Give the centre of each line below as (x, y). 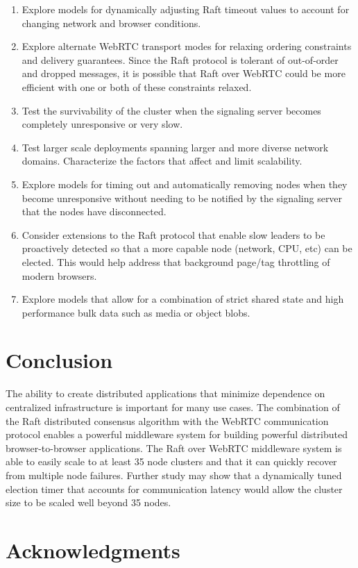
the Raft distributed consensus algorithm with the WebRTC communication (167, 420)
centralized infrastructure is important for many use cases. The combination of (173, 407)
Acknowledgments (93, 550)
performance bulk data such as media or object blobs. (136, 312)
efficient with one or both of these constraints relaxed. (137, 86)
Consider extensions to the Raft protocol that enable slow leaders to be (173, 234)
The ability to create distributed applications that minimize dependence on (165, 393)
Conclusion (59, 360)
